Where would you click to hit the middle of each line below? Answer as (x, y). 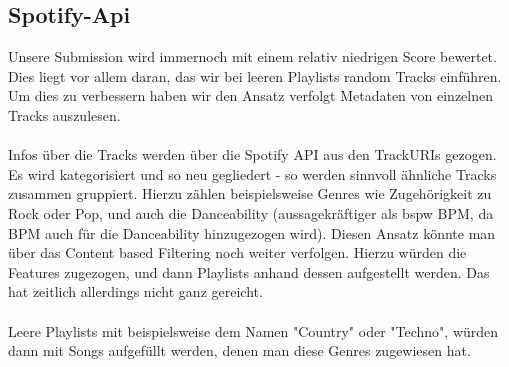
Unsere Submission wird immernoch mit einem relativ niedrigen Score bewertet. (252, 56)
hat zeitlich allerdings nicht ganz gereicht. (135, 291)
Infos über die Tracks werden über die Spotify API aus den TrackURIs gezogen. (252, 154)
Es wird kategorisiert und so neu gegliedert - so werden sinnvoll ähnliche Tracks (252, 173)
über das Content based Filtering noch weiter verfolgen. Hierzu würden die (237, 252)
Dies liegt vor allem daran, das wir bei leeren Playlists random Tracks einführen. (255, 75)
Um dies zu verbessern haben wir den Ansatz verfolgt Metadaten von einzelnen (250, 95)
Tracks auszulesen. (64, 114)
